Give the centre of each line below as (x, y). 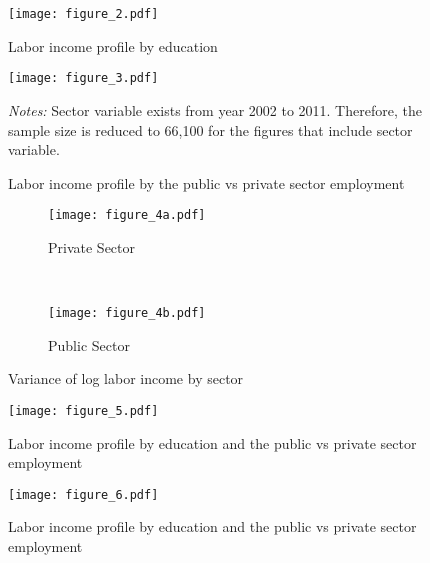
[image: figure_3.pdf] (83, 78)
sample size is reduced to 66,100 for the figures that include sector (210, 129)
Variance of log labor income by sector (126, 378)
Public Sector (89, 344)
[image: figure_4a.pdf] (127, 215)
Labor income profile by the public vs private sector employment (206, 182)
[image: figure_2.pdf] (83, 14)
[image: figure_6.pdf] (83, 494)
